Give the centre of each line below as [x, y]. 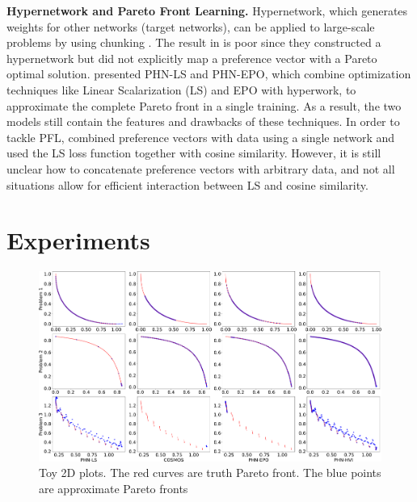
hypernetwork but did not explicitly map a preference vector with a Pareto [192, 58]
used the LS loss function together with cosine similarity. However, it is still [194, 153]
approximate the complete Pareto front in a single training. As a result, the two [204, 105]
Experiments [78, 240]
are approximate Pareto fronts [114, 488]
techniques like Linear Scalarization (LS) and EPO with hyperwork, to [181, 89]
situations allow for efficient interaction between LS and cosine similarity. [187, 184]
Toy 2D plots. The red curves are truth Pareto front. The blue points [210, 473]
